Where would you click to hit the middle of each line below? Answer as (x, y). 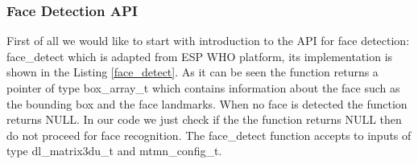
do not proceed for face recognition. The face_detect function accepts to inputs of (209, 135)
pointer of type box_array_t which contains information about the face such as (203, 88)
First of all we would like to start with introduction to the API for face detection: (208, 41)
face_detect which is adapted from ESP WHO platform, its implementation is (200, 56)
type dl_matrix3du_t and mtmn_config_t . (114, 151)
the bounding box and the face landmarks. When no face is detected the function (207, 103)
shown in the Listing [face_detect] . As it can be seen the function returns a (192, 72)
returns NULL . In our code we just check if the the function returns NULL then (204, 119)
